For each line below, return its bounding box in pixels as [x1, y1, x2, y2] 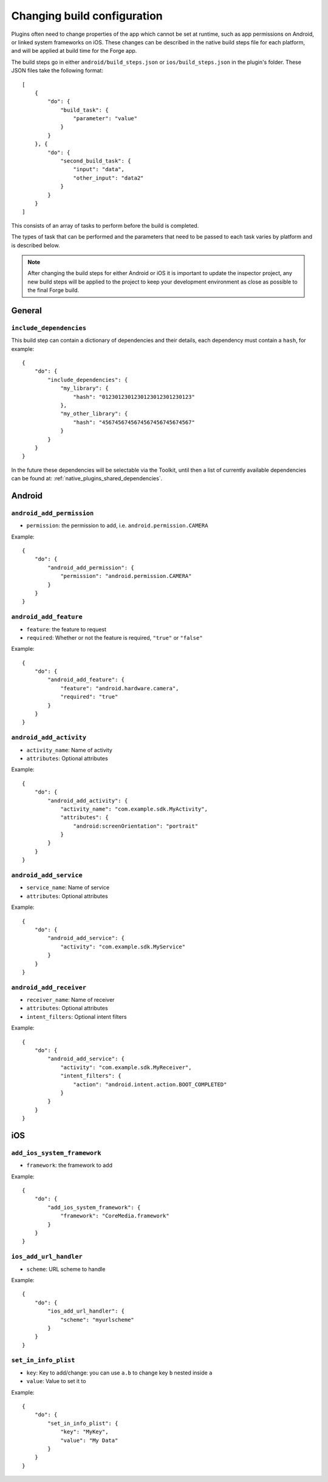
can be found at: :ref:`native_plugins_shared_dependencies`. [11, 475, 163, 482]
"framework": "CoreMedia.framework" [60, 1212, 169, 1220]
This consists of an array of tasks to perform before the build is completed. [11, 222, 199, 229]
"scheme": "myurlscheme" [60, 1316, 135, 1323]
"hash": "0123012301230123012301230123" [73, 393, 196, 400]
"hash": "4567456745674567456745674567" [73, 419, 196, 426]
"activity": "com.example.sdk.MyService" [60, 943, 185, 950]
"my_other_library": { [60, 410, 128, 417]
